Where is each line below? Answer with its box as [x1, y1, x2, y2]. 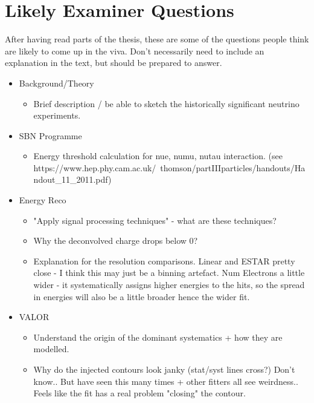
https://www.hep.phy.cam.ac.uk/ [33, 161, 156, 174]
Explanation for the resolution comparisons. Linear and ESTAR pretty [33, 254, 295, 267]
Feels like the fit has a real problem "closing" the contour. [33, 387, 246, 399]
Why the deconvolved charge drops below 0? [33, 234, 198, 247]
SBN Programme [19, 129, 82, 142]
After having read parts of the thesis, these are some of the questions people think [5, 33, 309, 45]
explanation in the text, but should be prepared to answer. [5, 56, 222, 69]
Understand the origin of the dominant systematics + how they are [33, 330, 283, 343]
